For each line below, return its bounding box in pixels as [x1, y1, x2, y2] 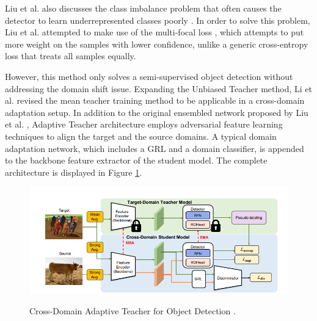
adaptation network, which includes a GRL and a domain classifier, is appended [5, 142, 304, 154]
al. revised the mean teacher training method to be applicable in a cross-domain [5, 94, 305, 107]
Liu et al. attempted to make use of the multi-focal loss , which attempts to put [5, 26, 304, 38]
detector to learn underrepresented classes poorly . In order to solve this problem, [5, 13, 310, 26]
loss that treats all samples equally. [5, 49, 136, 62]
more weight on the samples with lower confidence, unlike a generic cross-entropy [5, 37, 308, 50]
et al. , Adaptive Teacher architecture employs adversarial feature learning [5, 118, 283, 131]
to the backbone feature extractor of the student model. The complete [5, 154, 268, 167]
